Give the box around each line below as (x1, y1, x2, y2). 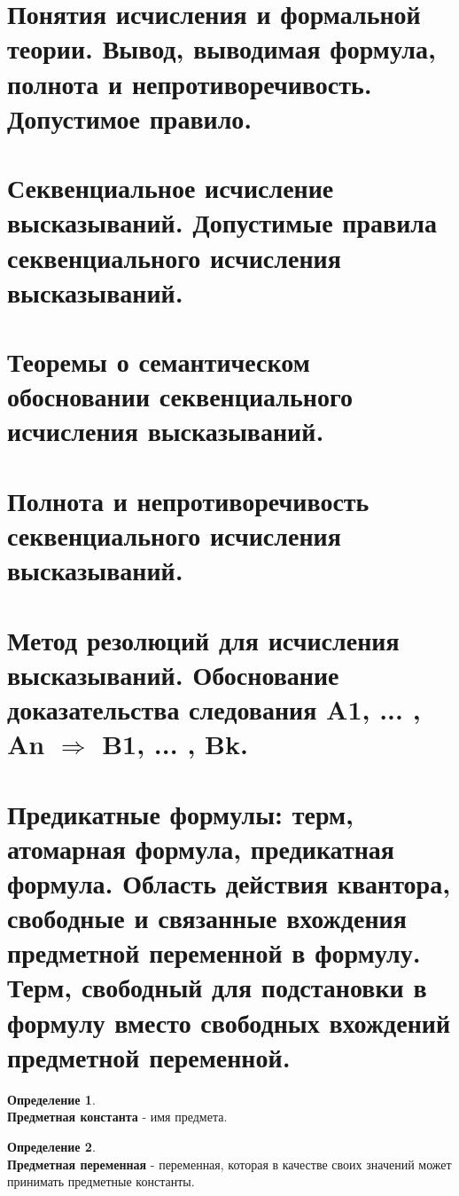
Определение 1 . (7, 1090, 96, 1108)
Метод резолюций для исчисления (7, 621, 400, 657)
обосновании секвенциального (7, 378, 353, 414)
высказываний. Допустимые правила (7, 204, 438, 240)
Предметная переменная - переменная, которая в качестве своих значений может (7, 1154, 452, 1173)
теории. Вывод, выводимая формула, (7, 30, 436, 67)
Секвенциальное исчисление (7, 169, 334, 206)
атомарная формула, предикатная (7, 830, 394, 866)
